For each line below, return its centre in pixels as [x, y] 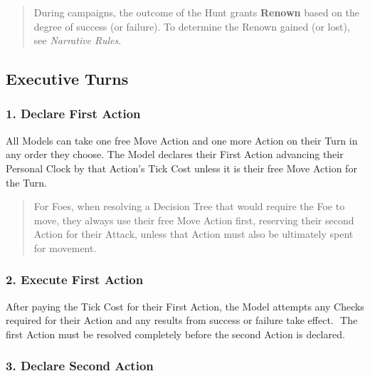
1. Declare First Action [73, 114]
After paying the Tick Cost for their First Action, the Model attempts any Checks [185, 306]
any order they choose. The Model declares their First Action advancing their [175, 154]
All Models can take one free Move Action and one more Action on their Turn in [182, 140]
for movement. [65, 247]
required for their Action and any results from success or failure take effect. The [182, 320]
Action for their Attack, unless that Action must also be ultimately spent [194, 234]
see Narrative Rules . [78, 40]
